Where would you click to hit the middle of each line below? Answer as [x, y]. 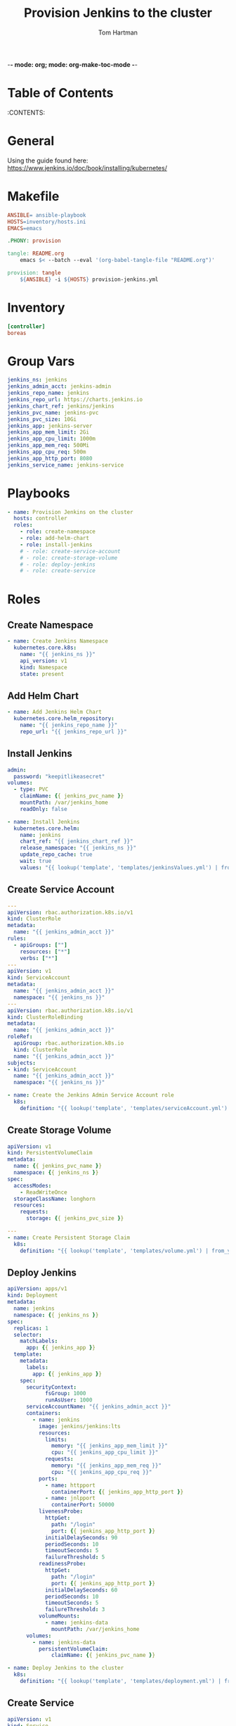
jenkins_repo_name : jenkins [48, 393]
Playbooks [39, 493]
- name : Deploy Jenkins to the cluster [66, 1668]
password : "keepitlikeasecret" [59, 776]
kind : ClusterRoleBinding [45, 1017]
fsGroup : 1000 [65, 1394]
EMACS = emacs [25, 228]
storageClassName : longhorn [55, 1199]
